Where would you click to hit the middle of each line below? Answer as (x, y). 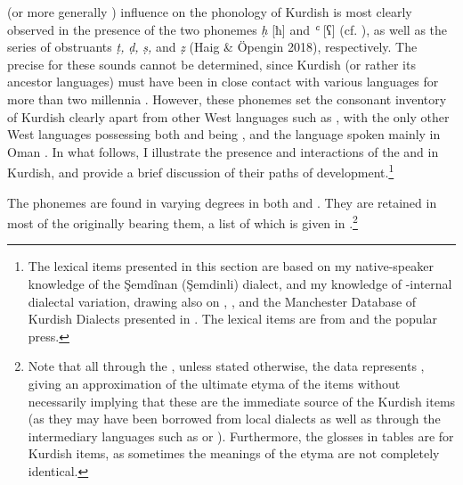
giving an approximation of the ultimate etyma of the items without (214, 383)
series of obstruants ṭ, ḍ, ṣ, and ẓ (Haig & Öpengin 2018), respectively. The (212, 47)
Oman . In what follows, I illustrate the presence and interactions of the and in (223, 151)
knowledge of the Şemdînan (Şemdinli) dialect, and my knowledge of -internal (240, 284)
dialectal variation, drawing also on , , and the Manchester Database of (222, 301)
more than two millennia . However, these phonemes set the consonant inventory (227, 99)
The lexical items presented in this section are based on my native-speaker (231, 266)
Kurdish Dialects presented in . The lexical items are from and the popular (233, 319)
